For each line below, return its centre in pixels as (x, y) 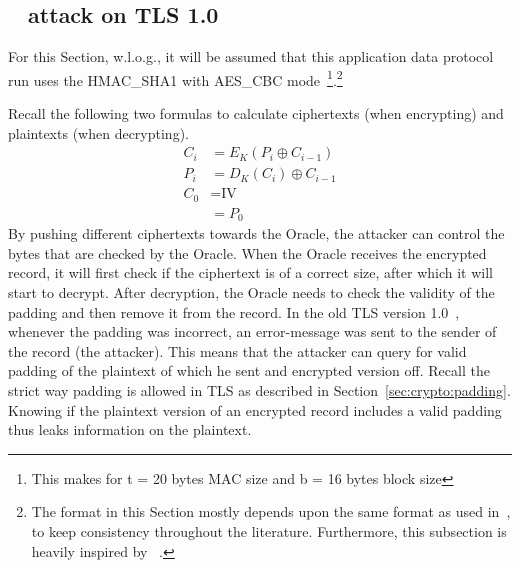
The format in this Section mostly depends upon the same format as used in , (271, 511)
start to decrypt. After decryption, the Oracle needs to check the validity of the (251, 292)
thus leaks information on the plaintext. (130, 429)
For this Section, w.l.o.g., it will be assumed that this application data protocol (251, 56)
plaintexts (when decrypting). (98, 132)
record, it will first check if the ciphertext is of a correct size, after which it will (251, 272)
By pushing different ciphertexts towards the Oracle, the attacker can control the (256, 233)
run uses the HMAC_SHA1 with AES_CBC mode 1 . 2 (175, 78)
